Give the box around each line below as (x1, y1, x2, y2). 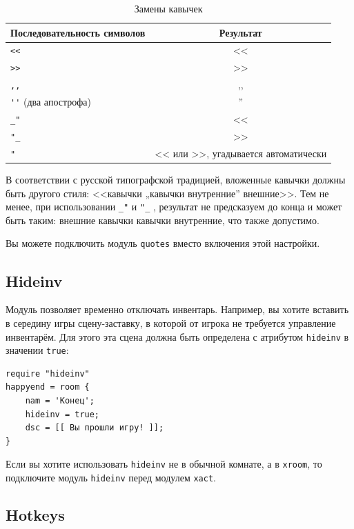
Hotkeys (6, 504, 65, 526)
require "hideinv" (6, 368, 90, 379)
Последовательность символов (10, 25, 146, 39)
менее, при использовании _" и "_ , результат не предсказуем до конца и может (6, 199, 342, 214)
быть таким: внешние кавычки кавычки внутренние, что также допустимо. (6, 212, 319, 227)
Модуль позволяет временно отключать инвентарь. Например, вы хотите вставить (6, 302, 349, 317)
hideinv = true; (25, 409, 100, 419)
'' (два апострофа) (10, 94, 91, 109)
